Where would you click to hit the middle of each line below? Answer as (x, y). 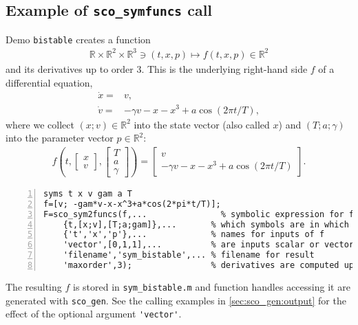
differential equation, (49, 82)
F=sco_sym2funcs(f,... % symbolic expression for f (199, 214)
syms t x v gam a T (88, 193)
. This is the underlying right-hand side (224, 68)
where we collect (40, 124)
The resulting (34, 286)
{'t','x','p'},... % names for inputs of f (194, 235)
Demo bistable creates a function (78, 39)
